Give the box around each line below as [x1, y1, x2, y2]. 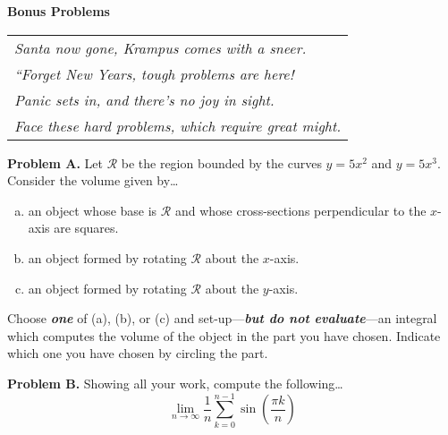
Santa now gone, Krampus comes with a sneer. [14, 37, 307, 58]
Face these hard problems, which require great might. [14, 115, 342, 136]
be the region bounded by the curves [121, 153, 322, 172]
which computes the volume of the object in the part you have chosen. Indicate [7, 326, 441, 345]
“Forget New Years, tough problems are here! [14, 63, 294, 84]
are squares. [54, 218, 119, 237]
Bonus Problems [7, 2, 110, 20]
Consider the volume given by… [7, 171, 179, 190]
